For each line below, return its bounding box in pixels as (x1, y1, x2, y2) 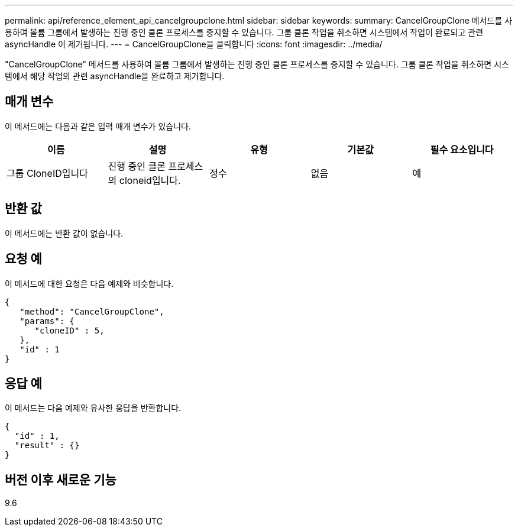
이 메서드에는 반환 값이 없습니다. (5, 228, 124, 238)
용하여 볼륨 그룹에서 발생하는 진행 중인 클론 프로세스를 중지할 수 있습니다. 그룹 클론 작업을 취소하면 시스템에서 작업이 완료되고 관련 (5, 27, 484, 37)
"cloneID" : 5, (34, 325, 105, 335)
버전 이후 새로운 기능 (5, 472, 116, 487)
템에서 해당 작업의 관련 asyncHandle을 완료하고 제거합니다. (5, 71, 225, 81)
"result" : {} (14, 441, 80, 451)
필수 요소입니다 (430, 143, 494, 156)
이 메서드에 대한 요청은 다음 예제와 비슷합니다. (5, 278, 174, 289)
